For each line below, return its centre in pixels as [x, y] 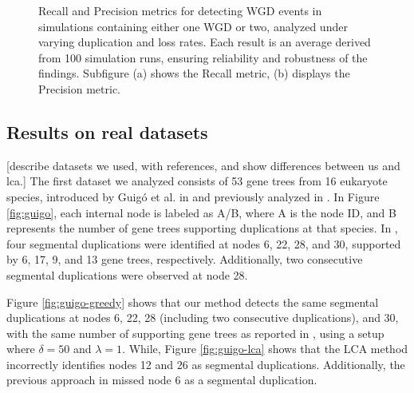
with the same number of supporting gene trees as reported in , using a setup [195, 333]
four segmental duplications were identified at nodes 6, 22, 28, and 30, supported [204, 243]
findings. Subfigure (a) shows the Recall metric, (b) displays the [194, 73]
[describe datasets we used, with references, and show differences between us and [203, 165]
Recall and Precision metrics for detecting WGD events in [180, 10]
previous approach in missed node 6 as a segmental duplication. [162, 380]
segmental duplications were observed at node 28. [127, 274]
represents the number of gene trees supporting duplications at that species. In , [202, 228]
